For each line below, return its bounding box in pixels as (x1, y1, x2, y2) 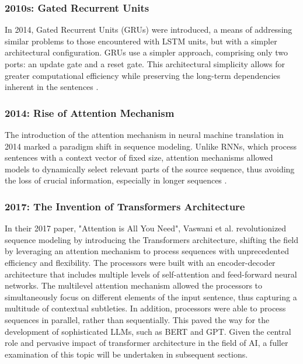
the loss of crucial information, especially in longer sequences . (5, 174, 227, 186)
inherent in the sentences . (5, 81, 99, 93)
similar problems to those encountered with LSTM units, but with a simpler (5, 34, 277, 47)
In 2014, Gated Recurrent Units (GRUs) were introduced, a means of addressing (5, 23, 292, 36)
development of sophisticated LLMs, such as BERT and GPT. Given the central (5, 325, 291, 337)
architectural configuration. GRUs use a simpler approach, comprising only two (5, 46, 288, 58)
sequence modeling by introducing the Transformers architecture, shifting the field (5, 233, 299, 245)
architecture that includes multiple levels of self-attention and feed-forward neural (5, 268, 297, 280)
